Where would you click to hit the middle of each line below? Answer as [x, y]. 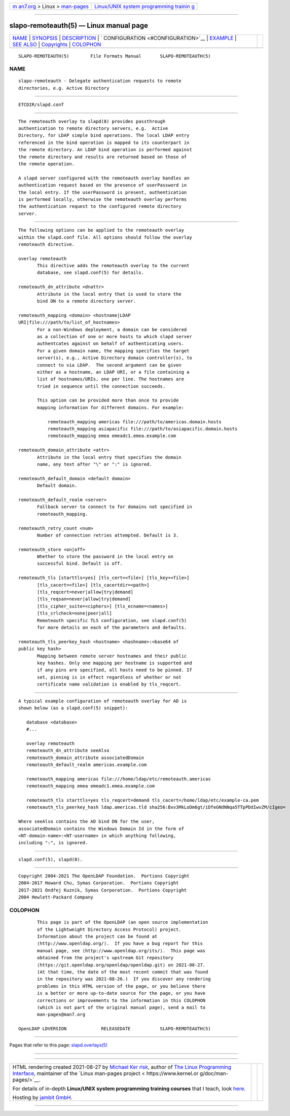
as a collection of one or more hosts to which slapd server [115, 336]
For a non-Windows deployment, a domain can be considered [112, 329]
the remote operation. [47, 164]
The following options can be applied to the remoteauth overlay [101, 230]
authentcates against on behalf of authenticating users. [111, 344]
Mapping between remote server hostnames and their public [112, 656]
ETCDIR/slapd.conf [41, 105]
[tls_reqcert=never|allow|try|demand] [85, 592]
